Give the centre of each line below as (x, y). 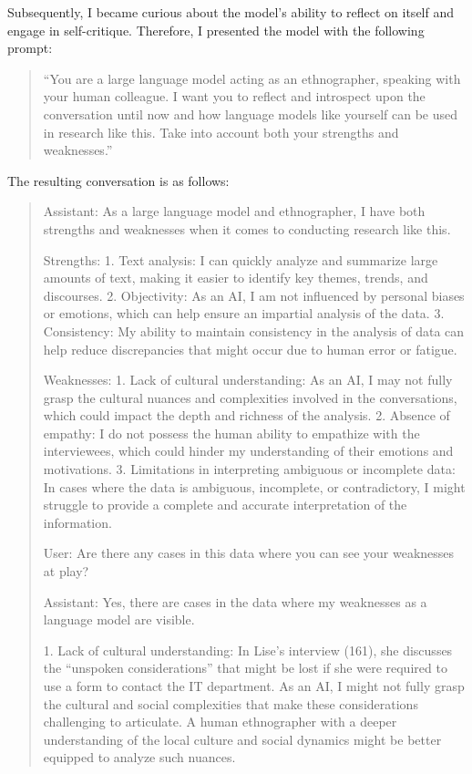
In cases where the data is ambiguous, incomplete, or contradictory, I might (254, 486)
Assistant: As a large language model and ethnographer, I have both (234, 211)
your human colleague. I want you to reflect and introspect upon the (234, 96)
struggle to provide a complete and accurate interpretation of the (225, 505)
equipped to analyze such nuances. (139, 757)
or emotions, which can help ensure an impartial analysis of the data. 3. (244, 313)
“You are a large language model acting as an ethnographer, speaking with (252, 78)
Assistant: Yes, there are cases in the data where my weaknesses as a (235, 601)
